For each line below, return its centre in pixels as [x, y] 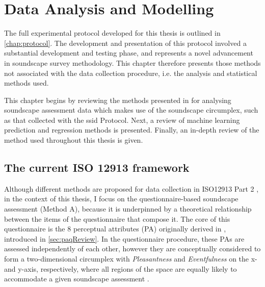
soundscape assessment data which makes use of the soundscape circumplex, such [131, 110]
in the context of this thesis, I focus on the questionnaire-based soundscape [121, 199]
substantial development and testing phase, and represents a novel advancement [129, 53]
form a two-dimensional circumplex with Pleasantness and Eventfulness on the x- [131, 259]
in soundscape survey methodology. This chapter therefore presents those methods [132, 62]
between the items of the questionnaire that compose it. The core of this [117, 218]
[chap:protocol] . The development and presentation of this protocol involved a [125, 43]
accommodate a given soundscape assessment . [77, 279]
